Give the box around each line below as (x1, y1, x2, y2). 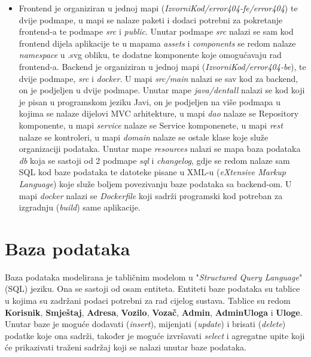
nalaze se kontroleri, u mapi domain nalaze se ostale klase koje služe (19, 130, 269, 143)
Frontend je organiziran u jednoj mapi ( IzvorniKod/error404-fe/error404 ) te (19, 2, 298, 14)
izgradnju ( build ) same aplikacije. (19, 201, 141, 213)
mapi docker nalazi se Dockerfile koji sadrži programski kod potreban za (19, 189, 283, 202)
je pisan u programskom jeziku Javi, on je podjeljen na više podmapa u (19, 95, 281, 108)
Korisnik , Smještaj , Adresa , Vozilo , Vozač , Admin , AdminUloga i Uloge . (5, 306, 303, 318)
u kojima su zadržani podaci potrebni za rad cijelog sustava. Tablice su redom (5, 294, 291, 306)
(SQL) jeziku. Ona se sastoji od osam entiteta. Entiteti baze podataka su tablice (5, 282, 300, 295)
